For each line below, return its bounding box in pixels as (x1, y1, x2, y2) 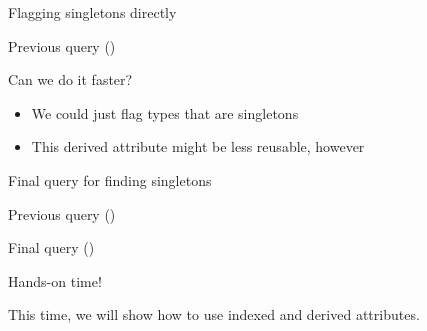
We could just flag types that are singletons (31, 102, 299, 123)
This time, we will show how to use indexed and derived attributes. (8, 304, 420, 325)
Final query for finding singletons (8, 169, 212, 190)
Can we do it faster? (8, 69, 133, 90)
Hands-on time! (8, 270, 102, 291)
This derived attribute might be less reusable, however (31, 136, 365, 157)
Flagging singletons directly (8, 2, 177, 22)
